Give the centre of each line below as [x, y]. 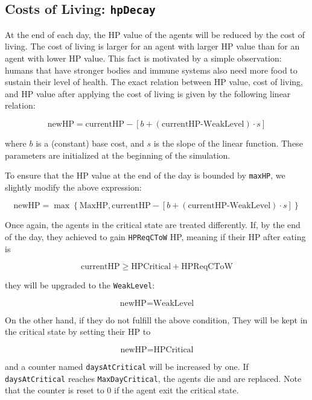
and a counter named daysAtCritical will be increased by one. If [127, 367]
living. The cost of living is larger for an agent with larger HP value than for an [152, 46]
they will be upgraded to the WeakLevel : [80, 285]
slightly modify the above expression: [73, 187]
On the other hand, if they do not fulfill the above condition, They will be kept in [156, 319]
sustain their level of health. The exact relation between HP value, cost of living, [154, 82]
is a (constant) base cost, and [90, 143]
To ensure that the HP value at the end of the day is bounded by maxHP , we [145, 175]
